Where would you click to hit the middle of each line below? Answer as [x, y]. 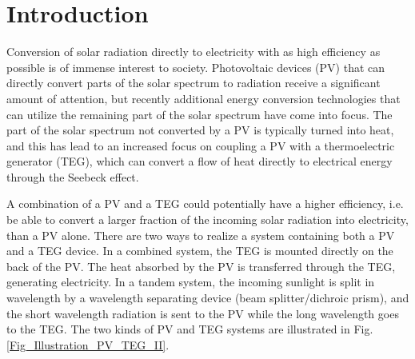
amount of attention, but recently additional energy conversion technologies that [204, 98]
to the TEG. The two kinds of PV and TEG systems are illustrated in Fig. [190, 329]
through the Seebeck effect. [73, 176]
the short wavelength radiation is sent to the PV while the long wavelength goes [203, 313]
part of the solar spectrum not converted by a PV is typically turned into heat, [200, 130]
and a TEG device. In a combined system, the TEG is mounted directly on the [200, 251]
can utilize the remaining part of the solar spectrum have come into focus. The [200, 114]
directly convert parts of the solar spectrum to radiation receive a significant [194, 83]
